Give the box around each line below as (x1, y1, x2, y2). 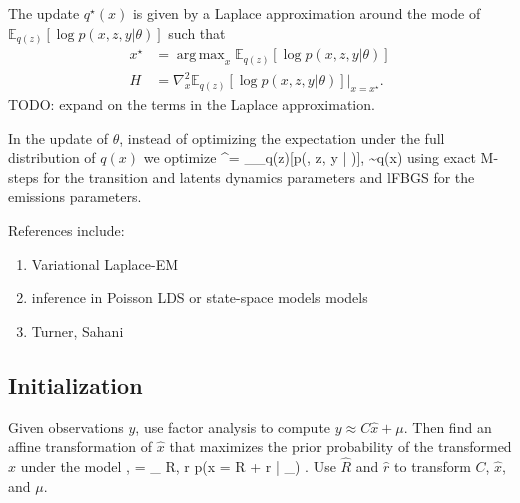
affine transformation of (8, 436, 153, 457)
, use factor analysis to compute (135, 416, 331, 437)
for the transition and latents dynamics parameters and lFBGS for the (43, 166, 475, 187)
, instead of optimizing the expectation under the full (119, 127, 445, 148)
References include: (8, 219, 125, 240)
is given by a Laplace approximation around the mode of (132, 3, 481, 23)
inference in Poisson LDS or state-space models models (31, 287, 368, 308)
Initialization (8, 369, 143, 400)
